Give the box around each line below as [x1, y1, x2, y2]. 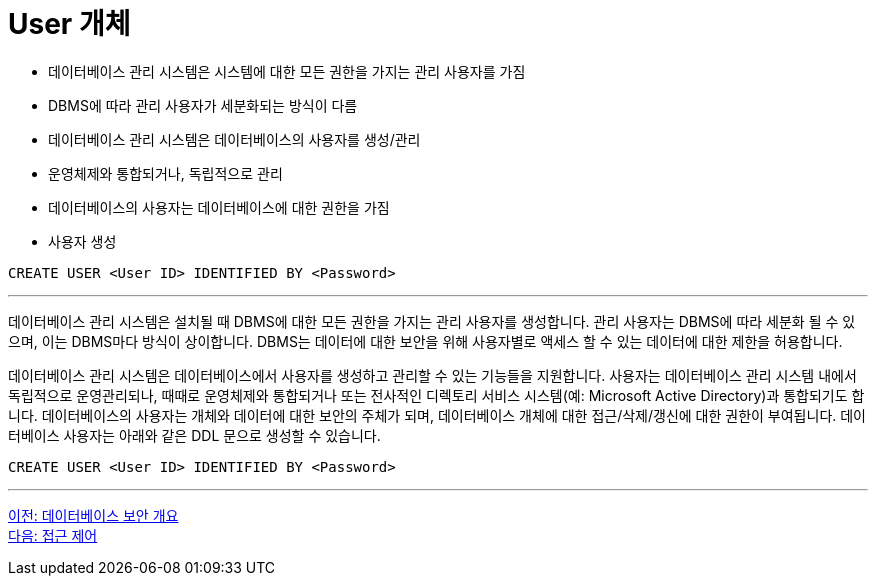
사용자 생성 [48, 232, 117, 250]
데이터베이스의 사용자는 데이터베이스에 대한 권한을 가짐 [48, 198, 390, 216]
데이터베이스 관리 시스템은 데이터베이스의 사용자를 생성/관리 [48, 130, 421, 148]
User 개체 [8, 7, 131, 41]
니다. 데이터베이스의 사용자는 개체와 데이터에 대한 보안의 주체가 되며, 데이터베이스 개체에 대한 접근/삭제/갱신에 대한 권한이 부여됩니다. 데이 [8, 406, 866, 424]
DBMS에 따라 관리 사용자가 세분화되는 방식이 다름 [48, 96, 358, 114]
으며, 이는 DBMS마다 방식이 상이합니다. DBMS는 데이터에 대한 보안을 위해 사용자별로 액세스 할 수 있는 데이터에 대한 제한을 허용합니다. [8, 332, 843, 350]
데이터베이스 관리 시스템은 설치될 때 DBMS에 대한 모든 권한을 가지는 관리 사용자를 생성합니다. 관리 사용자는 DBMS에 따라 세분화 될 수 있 [8, 312, 856, 330]
